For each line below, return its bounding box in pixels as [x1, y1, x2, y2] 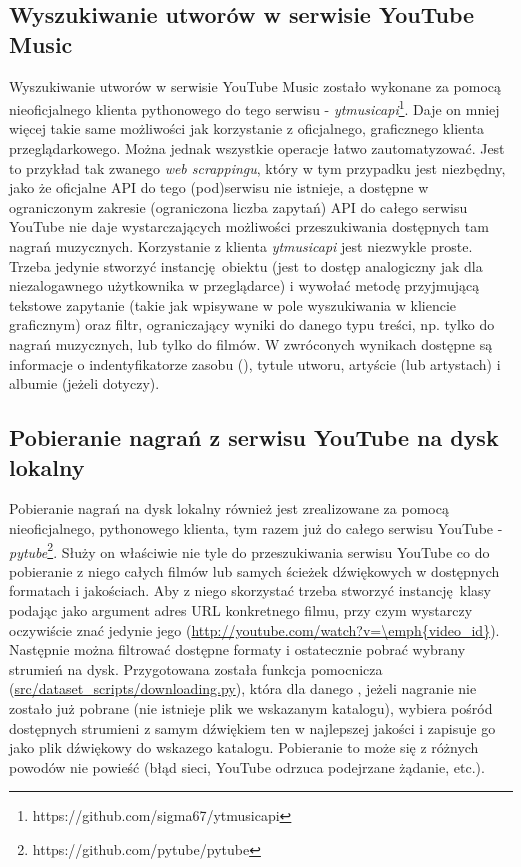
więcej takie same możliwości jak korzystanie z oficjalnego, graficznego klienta [9, 118, 485, 139]
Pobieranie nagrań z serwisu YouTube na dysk [9, 422, 499, 453]
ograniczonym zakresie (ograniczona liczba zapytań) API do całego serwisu [9, 196, 468, 217]
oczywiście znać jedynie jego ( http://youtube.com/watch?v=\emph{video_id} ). [9, 619, 500, 640]
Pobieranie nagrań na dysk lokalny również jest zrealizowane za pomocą [9, 498, 449, 519]
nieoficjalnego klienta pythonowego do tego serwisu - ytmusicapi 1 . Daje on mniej [9, 96, 500, 119]
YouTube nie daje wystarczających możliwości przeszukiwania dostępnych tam [9, 216, 489, 237]
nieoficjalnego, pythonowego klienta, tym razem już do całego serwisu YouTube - [9, 517, 503, 538]
